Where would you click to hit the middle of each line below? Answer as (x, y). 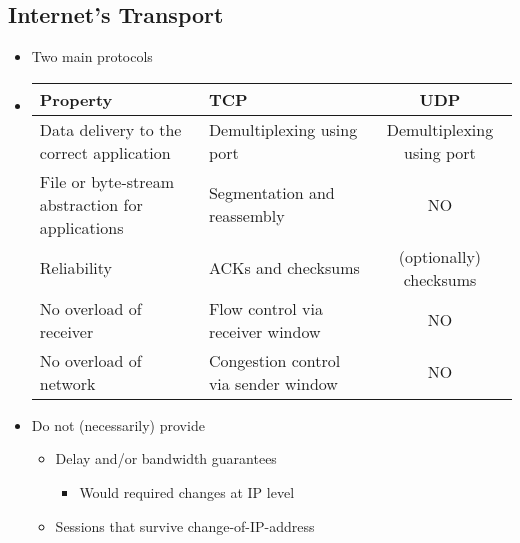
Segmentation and (271, 193)
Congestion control (274, 360)
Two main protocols (92, 56)
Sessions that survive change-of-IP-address (185, 525)
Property (76, 99)
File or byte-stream (106, 181)
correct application (105, 152)
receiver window (264, 331)
